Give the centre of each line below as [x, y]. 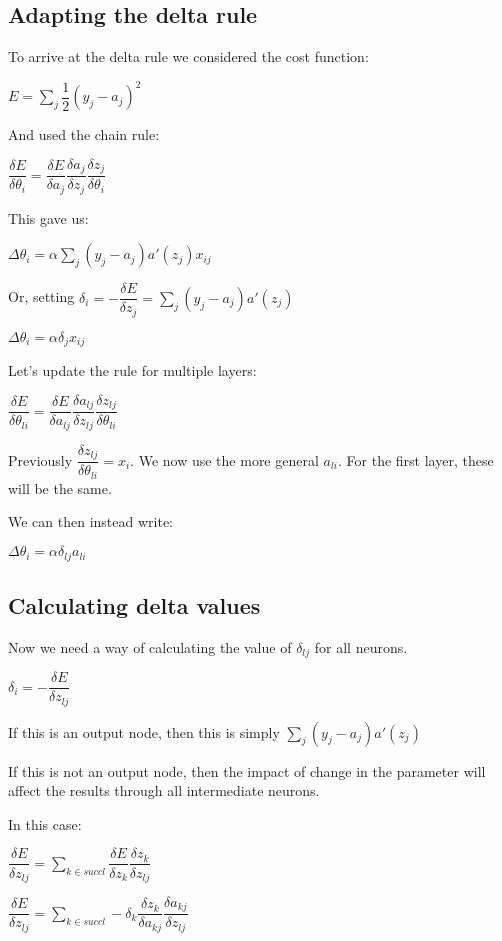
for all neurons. [361, 646]
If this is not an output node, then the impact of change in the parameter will [247, 770]
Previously [40, 459]
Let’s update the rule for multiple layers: [132, 370]
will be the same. [60, 487]
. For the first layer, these [416, 459]
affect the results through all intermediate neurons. [164, 790]
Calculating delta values [134, 604]
